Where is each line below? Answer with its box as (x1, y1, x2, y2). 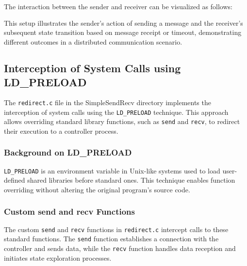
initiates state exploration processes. (4, 252, 112, 263)
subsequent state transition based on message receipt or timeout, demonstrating (4, 27, 242, 37)
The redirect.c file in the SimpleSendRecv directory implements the (4, 97, 211, 107)
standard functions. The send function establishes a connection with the (4, 234, 219, 244)
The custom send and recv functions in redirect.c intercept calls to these (4, 224, 229, 234)
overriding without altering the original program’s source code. (4, 185, 190, 194)
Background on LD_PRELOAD (4, 146, 132, 158)
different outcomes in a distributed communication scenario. (4, 36, 182, 47)
